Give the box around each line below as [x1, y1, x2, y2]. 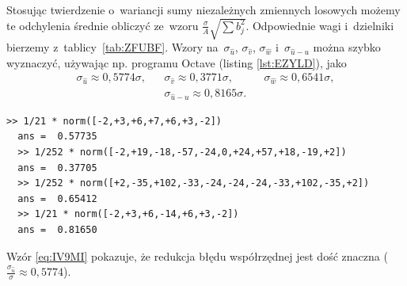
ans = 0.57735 [17, 131, 97, 143]
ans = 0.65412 [17, 193, 97, 204]
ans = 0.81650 [17, 224, 97, 236]
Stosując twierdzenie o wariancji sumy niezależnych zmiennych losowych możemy [6, 2, 401, 17]
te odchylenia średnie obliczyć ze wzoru [6, 17, 199, 33]
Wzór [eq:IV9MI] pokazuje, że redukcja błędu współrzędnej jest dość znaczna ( [6, 247, 388, 264]
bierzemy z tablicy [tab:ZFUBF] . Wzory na [6, 39, 219, 55]
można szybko [313, 39, 381, 55]
